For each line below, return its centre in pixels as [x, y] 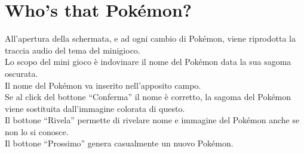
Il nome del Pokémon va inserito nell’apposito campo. [103, 85]
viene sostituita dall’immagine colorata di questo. [95, 108]
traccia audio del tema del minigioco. [73, 50]
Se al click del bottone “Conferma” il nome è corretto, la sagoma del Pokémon [148, 97]
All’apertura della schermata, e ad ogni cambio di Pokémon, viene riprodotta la [150, 38]
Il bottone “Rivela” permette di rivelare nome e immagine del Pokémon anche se [152, 120]
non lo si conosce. [37, 131]
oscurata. [22, 73]
